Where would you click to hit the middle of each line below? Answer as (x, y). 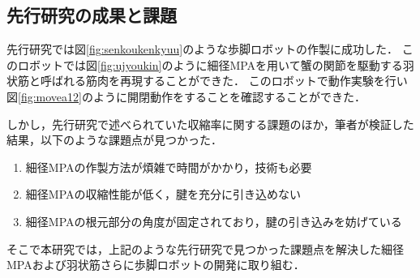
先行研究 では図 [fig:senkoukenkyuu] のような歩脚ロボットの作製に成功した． (203, 49)
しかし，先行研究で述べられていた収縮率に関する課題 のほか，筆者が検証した (210, 124)
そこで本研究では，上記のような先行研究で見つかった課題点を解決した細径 (205, 248)
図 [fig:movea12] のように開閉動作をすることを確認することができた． (186, 96)
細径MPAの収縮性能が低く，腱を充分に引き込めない (163, 194)
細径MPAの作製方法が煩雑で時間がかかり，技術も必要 (169, 167)
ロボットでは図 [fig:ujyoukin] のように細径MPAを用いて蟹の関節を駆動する (210, 64)
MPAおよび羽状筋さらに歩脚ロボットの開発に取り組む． (156, 265)
